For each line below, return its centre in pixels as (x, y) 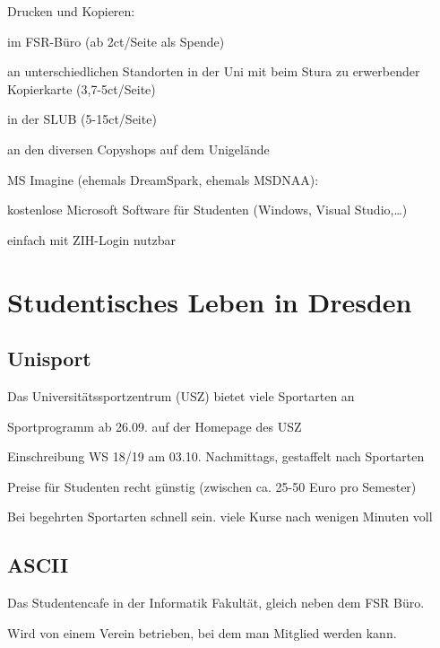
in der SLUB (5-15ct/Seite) (82, 119)
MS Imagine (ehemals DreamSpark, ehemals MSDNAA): (163, 179)
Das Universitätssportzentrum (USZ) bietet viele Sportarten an (181, 395)
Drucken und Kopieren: (71, 11)
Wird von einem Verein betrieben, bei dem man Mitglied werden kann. (202, 632)
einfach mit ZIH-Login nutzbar (92, 239)
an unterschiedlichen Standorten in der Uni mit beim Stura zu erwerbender (214, 71)
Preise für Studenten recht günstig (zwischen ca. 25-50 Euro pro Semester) (212, 486)
